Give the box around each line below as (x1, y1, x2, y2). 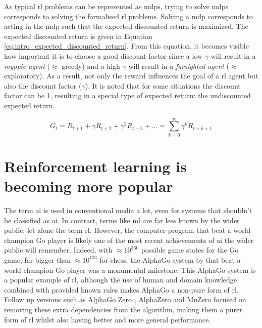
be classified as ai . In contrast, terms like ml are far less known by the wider (4, 215, 240, 225)
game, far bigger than (4, 254, 71, 265)
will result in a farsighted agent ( (128, 60, 230, 71)
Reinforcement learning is (4, 155, 187, 176)
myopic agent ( (4, 60, 50, 71)
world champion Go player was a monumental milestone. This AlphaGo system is (4, 264, 256, 275)
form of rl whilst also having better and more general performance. (4, 314, 211, 324)
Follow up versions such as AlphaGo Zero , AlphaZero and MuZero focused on (4, 294, 246, 305)
